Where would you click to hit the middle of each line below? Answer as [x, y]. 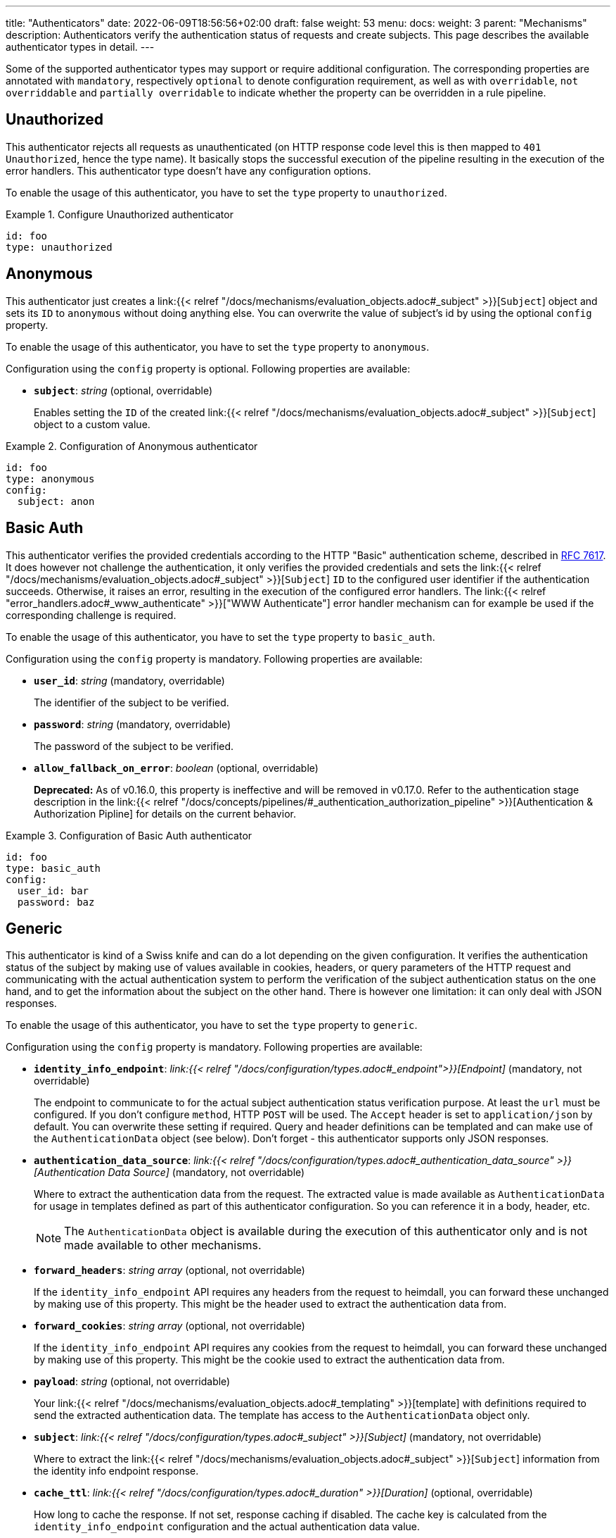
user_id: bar [53, 890]
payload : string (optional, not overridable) [132, 1382]
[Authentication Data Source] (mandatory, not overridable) [169, 1173]
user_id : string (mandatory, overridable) [129, 680]
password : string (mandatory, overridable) [133, 724]
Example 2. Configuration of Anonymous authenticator [132, 446]
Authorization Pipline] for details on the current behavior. [165, 813]
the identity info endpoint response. [116, 1471]
